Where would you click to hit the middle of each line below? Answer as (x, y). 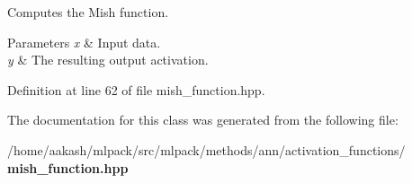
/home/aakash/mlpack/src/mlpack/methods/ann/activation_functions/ (206, 149)
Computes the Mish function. (88, 12)
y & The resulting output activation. (108, 60)
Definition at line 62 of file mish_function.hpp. (136, 89)
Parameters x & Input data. (84, 42)
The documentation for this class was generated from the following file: (203, 120)
